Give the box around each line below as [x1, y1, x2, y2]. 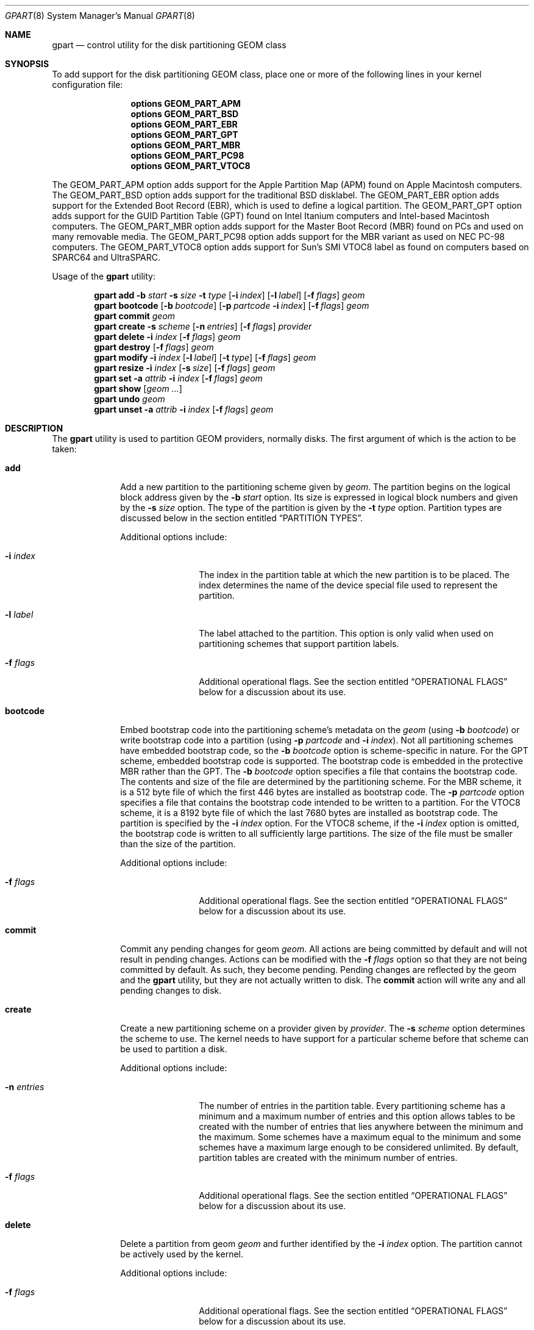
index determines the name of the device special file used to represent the [199, 580, 498, 590]
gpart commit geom [94, 311, 176, 321]
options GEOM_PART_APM [130, 98, 241, 109]
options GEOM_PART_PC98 [130, 150, 244, 161]
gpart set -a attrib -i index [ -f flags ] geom [94, 373, 263, 383]
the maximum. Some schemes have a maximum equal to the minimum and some [199, 1132, 521, 1142]
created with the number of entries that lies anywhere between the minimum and [199, 1121, 523, 1132]
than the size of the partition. [120, 839, 236, 849]
